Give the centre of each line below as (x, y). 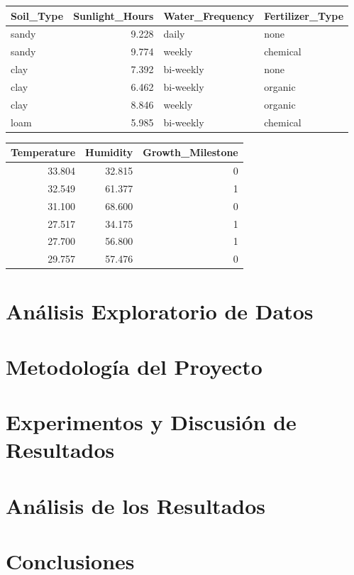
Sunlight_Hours (114, 15)
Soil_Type (37, 15)
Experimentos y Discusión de (151, 422)
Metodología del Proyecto (134, 366)
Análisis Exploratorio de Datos (160, 311)
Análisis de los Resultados (135, 505)
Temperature (43, 152)
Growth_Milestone (190, 152)
